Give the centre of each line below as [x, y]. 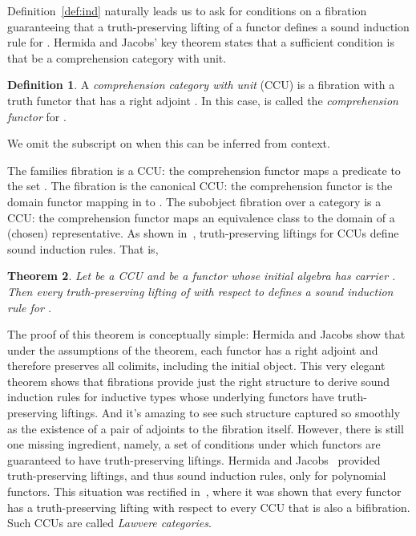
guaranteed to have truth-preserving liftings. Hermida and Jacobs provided [194, 459]
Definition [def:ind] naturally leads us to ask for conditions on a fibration [187, 10]
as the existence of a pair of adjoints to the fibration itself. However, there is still [206, 428]
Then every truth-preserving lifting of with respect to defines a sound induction [200, 291]
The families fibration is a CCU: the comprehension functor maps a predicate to [204, 170]
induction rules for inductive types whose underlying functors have [171, 397]
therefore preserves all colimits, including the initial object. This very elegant [196, 365]
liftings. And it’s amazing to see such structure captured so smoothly [231, 413]
